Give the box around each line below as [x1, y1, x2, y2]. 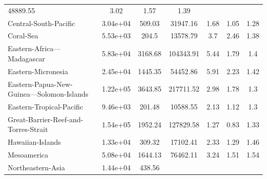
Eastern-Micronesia [8, 65, 68, 76]
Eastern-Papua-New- [8, 78, 73, 89]
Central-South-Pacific [8, 17, 75, 28]
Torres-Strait [8, 124, 48, 135]
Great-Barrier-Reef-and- [8, 114, 83, 124]
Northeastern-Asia [8, 162, 65, 172]
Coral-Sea [8, 30, 39, 41]
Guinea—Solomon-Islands [8, 88, 88, 99]
